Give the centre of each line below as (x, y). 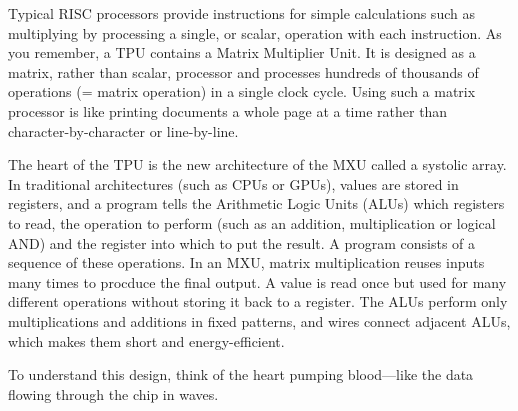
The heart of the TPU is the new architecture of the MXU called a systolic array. (257, 164)
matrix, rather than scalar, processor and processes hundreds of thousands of (243, 71)
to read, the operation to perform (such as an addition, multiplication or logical (252, 222)
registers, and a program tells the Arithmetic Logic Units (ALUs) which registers (256, 203)
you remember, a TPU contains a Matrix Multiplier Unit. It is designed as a (242, 52)
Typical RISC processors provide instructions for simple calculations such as (241, 13)
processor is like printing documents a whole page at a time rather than (228, 110)
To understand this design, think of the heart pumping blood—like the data (241, 374)
